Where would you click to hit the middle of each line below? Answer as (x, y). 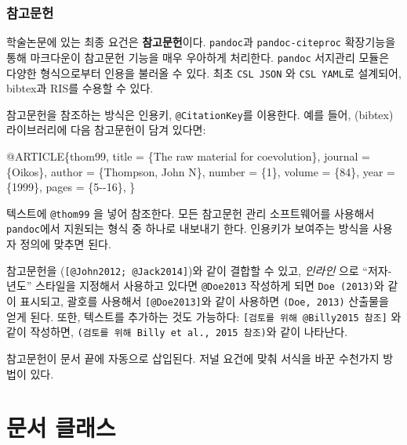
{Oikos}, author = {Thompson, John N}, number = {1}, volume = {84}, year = (201, 171)
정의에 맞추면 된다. (65, 244)
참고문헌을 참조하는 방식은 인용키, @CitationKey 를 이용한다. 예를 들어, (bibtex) (200, 114)
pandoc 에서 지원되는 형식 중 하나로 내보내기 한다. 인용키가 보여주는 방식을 (188, 228)
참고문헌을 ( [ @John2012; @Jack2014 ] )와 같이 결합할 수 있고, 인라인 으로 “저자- (199, 270)
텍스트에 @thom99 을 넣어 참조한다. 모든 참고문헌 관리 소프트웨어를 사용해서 (191, 213)
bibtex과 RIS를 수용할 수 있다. (80, 88)
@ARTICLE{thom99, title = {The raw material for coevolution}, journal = (188, 156)
